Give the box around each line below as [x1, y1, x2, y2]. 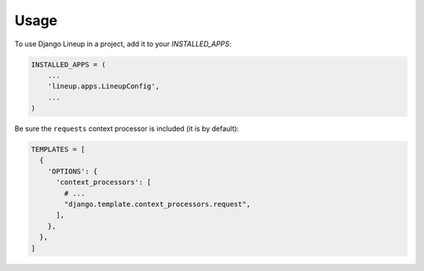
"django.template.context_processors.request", [64, 200, 251, 209]
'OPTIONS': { [47, 167, 98, 175]
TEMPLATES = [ [31, 145, 86, 154]
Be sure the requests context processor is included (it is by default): [14, 124, 239, 133]
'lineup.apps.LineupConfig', [47, 82, 160, 91]
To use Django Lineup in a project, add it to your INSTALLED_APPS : [14, 39, 232, 49]
